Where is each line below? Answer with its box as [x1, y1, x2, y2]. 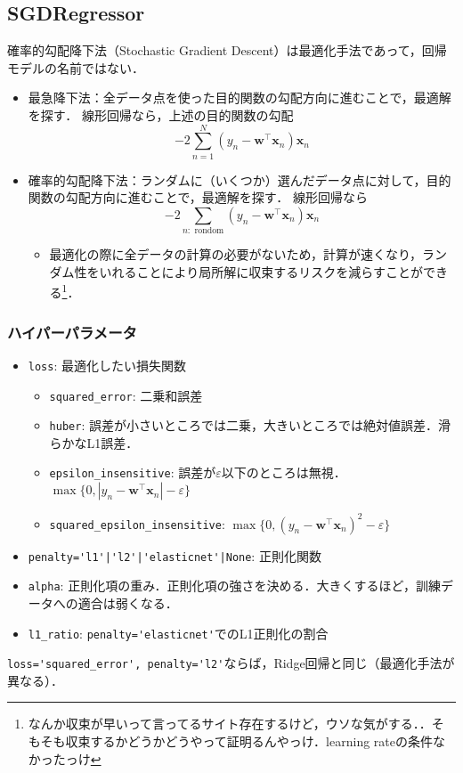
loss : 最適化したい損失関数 [28, 355, 186, 374]
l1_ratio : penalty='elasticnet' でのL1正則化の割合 [28, 623, 329, 642]
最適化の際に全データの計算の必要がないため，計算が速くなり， [49, 245, 422, 264]
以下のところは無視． [221, 463, 346, 482]
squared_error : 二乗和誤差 [49, 386, 203, 404]
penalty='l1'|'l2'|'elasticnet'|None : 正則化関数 [28, 546, 321, 565]
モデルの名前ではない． [7, 58, 144, 77]
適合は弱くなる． [77, 593, 178, 612]
